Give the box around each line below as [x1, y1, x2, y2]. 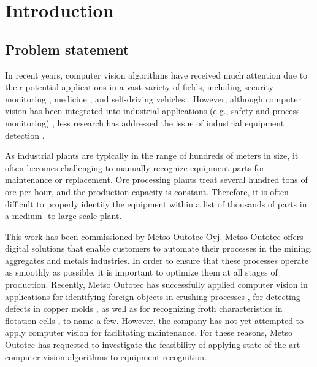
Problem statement [5, 39, 129, 58]
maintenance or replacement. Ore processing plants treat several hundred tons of [5, 173, 308, 186]
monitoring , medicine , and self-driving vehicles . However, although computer [5, 92, 301, 105]
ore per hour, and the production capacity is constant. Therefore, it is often [5, 185, 289, 198]
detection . [5, 128, 45, 141]
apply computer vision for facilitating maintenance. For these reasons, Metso [5, 326, 292, 339]
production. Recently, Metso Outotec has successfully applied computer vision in [5, 278, 308, 291]
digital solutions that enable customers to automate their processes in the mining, [5, 242, 313, 255]
